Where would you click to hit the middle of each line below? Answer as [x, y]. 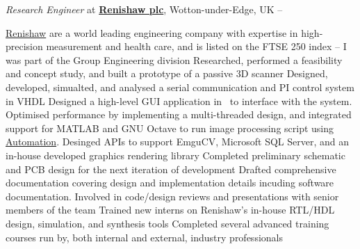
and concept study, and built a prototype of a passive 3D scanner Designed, [167, 73]
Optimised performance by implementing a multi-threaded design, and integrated [179, 114]
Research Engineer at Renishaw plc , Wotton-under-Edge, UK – [144, 9]
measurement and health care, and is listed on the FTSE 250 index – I [196, 46]
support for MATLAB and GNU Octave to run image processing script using [170, 128]
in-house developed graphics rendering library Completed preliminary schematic [175, 155]
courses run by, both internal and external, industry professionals [144, 237]
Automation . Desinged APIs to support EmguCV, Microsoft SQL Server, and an [178, 142]
